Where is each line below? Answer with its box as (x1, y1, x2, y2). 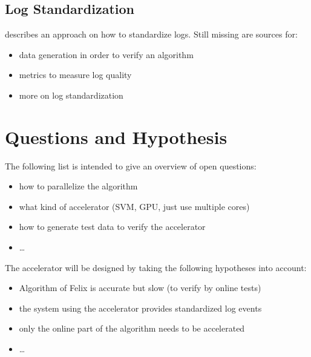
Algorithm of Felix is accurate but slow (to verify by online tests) (19, 281, 261, 294)
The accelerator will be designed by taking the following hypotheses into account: (5, 261, 307, 273)
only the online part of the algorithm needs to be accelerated (19, 322, 245, 335)
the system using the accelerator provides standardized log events (19, 301, 262, 314)
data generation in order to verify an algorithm (19, 48, 194, 61)
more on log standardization (19, 88, 123, 101)
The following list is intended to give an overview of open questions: (5, 159, 257, 172)
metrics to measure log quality (19, 68, 132, 81)
